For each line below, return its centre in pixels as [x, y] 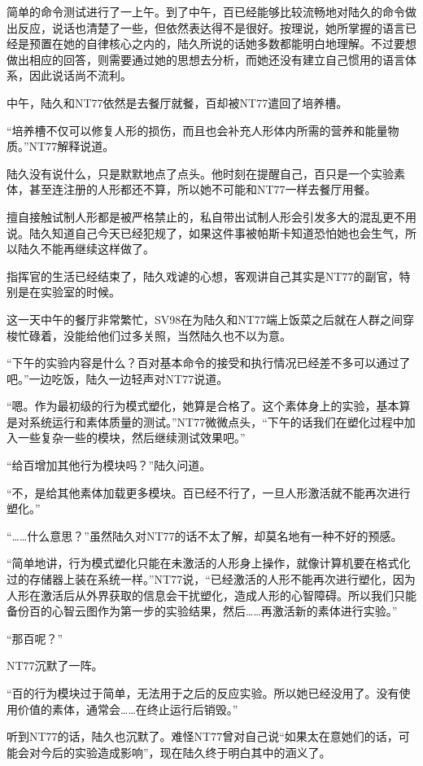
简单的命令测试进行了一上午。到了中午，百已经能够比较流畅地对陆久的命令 [206, 11]
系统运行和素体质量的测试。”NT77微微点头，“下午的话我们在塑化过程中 [216, 421]
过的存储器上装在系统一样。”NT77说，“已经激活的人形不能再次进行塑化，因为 [211, 579]
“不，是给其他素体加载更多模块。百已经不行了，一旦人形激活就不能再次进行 [209, 492]
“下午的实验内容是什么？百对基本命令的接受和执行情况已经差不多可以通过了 [209, 363]
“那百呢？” [35, 638]
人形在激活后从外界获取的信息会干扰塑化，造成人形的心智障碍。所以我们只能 [211, 595]
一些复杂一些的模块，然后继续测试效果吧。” [131, 438]
